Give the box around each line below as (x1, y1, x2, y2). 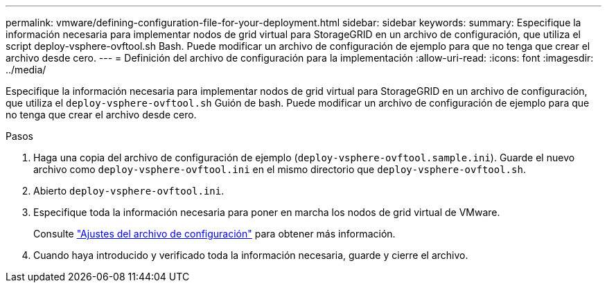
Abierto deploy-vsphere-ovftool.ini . (33, 185, 225, 197)
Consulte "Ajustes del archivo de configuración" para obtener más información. (33, 228, 396, 240)
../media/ (6, 64, 46, 75)
